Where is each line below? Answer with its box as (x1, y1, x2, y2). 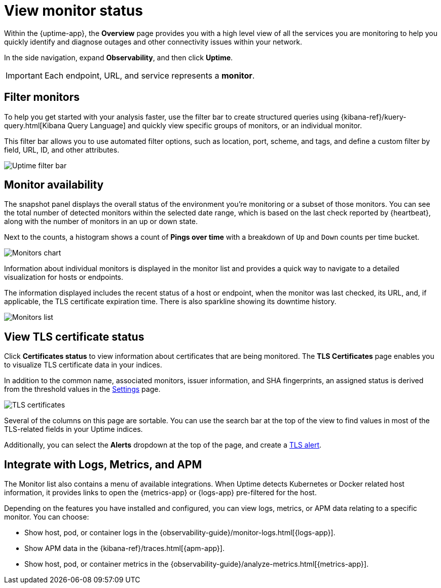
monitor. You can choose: (4, 512, 89, 522)
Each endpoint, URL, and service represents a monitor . (44, 70, 255, 81)
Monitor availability (4, 178, 104, 192)
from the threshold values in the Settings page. (4, 385, 161, 394)
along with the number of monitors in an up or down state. (4, 217, 198, 226)
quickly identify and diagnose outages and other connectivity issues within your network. (4, 37, 302, 46)
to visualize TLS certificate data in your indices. (4, 360, 162, 370)
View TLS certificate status (4, 330, 144, 343)
